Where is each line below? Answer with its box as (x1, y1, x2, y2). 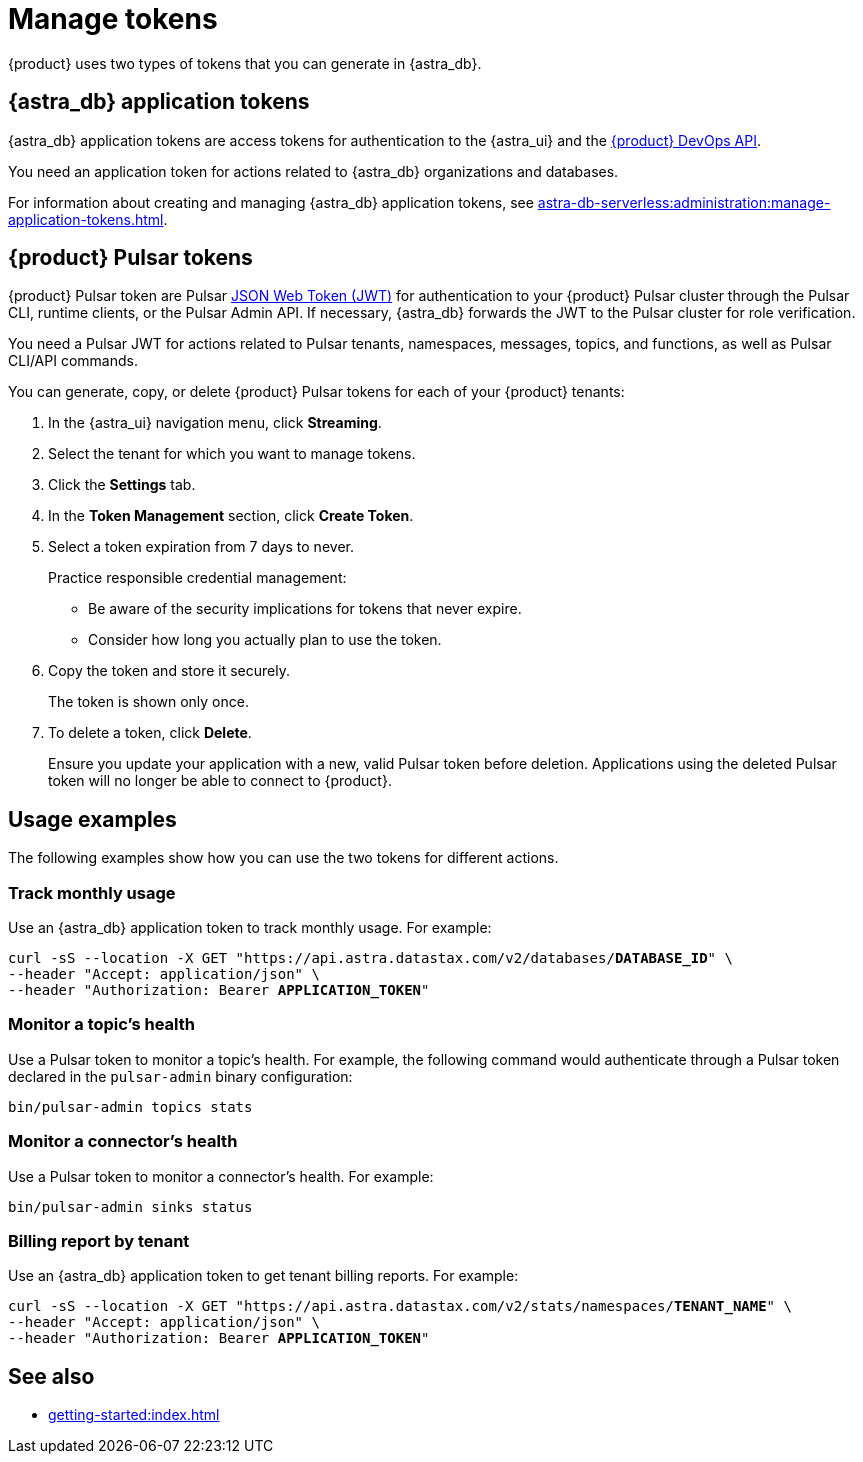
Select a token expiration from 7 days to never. (48, 538, 354, 556)
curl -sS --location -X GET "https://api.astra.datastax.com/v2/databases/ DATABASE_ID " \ (8, 950, 733, 967)
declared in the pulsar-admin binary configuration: (8, 1067, 353, 1085)
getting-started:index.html (48, 1406, 220, 1424)
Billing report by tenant (8, 1230, 190, 1251)
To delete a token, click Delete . (48, 724, 252, 742)
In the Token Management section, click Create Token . (48, 507, 414, 525)
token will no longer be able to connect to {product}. (48, 772, 392, 790)
